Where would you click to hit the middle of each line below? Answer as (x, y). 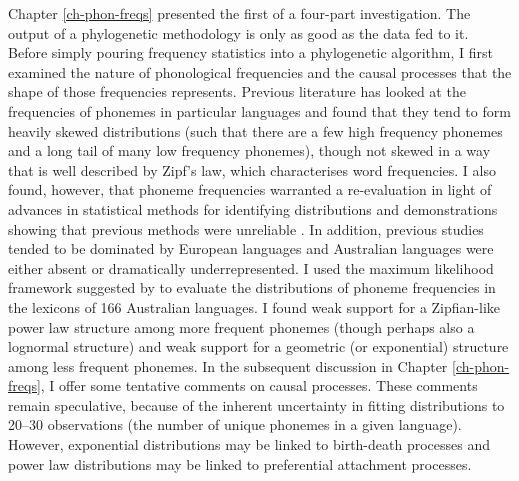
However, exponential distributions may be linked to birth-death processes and (249, 444)
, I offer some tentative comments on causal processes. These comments (259, 385)
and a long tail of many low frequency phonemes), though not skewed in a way (249, 150)
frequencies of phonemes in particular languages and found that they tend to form (259, 110)
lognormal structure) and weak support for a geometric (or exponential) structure (258, 346)
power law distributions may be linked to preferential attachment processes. (240, 463)
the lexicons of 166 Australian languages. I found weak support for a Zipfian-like (254, 306)
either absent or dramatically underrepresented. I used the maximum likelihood (251, 267)
